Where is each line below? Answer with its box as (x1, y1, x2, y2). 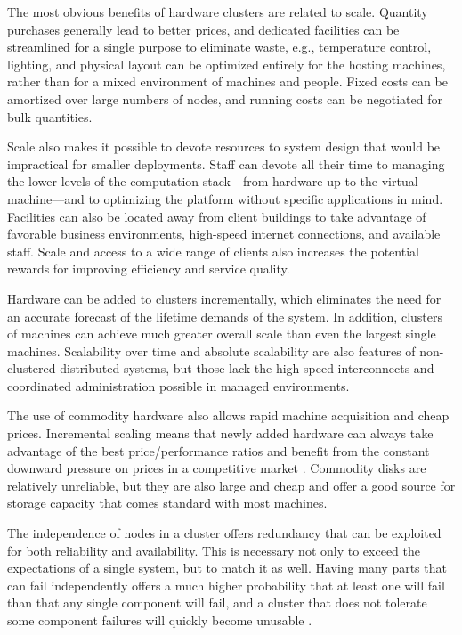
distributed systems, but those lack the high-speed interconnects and (60, 359, 434, 378)
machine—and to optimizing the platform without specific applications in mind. (7, 189, 443, 208)
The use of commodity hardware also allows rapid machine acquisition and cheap (7, 406, 450, 425)
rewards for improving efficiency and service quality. (7, 259, 290, 278)
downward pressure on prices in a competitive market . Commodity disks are (7, 459, 426, 477)
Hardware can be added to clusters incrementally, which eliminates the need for (7, 289, 442, 307)
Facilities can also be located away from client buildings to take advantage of (7, 207, 426, 225)
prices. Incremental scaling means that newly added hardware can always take (7, 424, 434, 443)
